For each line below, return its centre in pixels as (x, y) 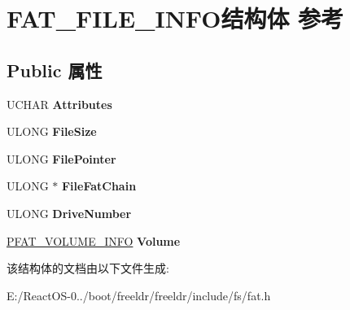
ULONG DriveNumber (69, 213)
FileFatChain (99, 186)
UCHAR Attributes (59, 104)
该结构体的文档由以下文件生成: (88, 268)
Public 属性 (55, 70)
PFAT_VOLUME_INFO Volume (94, 240)
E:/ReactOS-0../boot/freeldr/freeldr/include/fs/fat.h (139, 295)
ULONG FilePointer (61, 158)
